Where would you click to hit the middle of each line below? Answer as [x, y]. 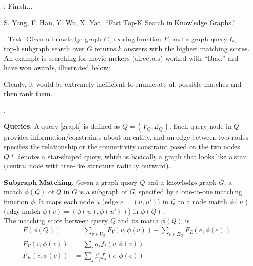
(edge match [22, 211]
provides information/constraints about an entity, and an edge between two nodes [126, 137]
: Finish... [18, 6]
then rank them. [28, 93]
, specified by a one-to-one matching [189, 192]
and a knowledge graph [182, 182]
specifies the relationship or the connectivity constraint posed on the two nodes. [123, 146]
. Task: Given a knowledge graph [53, 39]
